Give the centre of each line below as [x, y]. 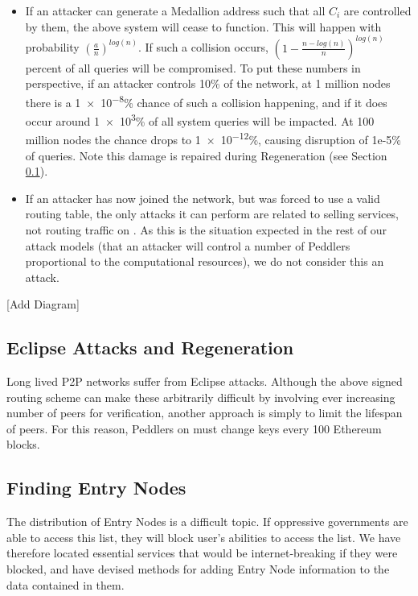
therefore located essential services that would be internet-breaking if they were [202, 553]
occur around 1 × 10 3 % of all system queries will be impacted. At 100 [200, 120]
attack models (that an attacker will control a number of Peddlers [188, 245]
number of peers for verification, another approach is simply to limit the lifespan [205, 413]
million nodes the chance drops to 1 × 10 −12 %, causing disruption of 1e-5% [213, 138]
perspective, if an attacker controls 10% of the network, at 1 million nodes [208, 83]
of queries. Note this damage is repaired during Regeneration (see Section [206, 155]
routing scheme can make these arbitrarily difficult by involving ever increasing [201, 397]
